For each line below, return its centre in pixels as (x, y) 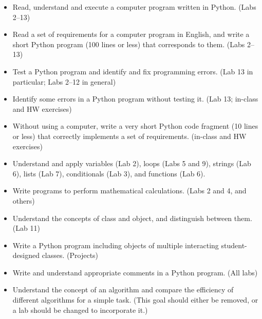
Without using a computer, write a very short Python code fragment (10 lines (135, 126)
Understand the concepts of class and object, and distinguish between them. (132, 218)
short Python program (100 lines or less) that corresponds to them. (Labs (129, 44)
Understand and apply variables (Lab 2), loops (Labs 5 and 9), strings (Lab (132, 163)
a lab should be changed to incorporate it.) (80, 310)
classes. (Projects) (70, 255)
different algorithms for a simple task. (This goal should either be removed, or (135, 300)
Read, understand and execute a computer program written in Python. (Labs (134, 7)
